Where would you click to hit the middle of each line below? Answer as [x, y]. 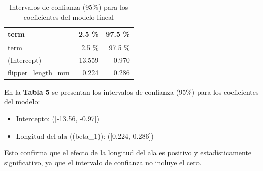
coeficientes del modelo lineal [69, 16]
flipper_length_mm [39, 72]
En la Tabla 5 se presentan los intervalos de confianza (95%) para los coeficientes [131, 91]
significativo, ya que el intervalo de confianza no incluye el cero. [103, 162]
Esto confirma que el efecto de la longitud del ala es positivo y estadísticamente [128, 153]
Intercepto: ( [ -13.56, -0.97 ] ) [58, 118]
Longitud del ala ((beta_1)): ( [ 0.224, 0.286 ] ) [85, 135]
